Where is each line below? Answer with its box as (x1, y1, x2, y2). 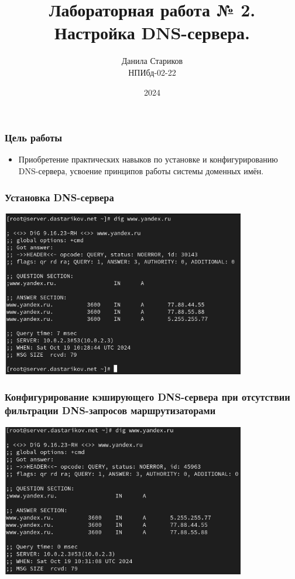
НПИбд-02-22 (128, 66, 176, 78)
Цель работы (5, 130, 63, 145)
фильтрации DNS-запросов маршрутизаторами (5, 403, 216, 418)
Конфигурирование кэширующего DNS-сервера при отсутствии (5, 390, 290, 404)
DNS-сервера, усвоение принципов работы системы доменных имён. (18, 164, 264, 177)
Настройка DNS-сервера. (54, 21, 250, 45)
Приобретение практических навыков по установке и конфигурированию (18, 153, 278, 165)
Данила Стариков (121, 55, 183, 67)
